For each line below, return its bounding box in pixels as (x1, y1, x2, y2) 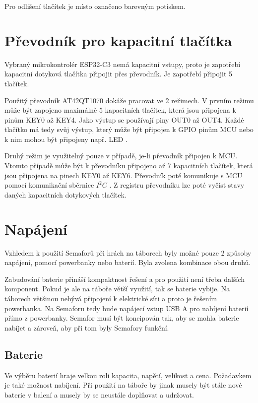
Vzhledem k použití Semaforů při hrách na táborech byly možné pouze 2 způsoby (4, 247, 252, 258)
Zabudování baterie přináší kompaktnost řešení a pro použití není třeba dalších (4, 273, 245, 284)
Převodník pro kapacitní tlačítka (4, 30, 232, 50)
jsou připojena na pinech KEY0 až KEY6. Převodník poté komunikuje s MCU (4, 170, 243, 180)
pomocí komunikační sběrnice (4, 180, 94, 190)
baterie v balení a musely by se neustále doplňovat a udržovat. (4, 389, 194, 400)
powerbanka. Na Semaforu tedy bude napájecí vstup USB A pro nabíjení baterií (4, 303, 249, 313)
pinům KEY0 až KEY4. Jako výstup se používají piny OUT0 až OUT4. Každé (4, 114, 244, 125)
